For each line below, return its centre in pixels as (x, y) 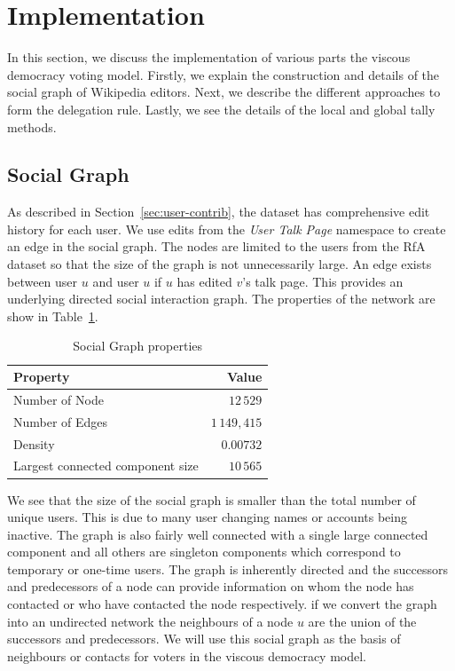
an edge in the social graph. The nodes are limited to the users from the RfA (216, 246)
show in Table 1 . (53, 316)
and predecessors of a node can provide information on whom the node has (211, 586)
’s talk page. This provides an (323, 281)
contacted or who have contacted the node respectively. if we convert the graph (222, 604)
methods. (32, 126)
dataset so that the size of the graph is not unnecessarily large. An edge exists (220, 264)
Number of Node (59, 399)
